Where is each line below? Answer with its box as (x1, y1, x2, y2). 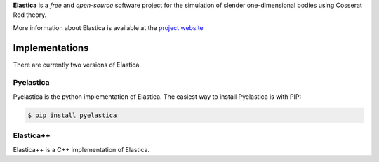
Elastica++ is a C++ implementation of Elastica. (13, 145, 150, 154)
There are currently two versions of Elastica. (13, 60, 142, 69)
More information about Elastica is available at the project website (13, 23, 204, 32)
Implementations (13, 42, 89, 54)
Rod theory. (13, 11, 47, 19)
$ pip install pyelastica (27, 111, 117, 119)
